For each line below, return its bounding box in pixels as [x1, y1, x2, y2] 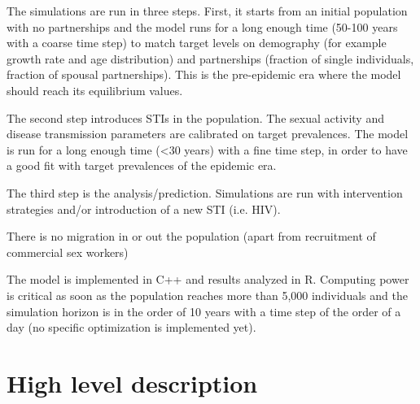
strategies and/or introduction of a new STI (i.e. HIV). [7, 200, 281, 217]
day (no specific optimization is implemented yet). [7, 319, 256, 336]
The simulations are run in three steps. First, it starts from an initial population [7, 2, 408, 19]
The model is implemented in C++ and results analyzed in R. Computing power [7, 271, 409, 288]
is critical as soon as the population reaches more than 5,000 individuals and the [7, 286, 408, 303]
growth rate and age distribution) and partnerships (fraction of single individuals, [7, 50, 414, 67]
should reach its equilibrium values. [7, 81, 183, 98]
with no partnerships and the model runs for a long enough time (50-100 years [7, 18, 398, 35]
